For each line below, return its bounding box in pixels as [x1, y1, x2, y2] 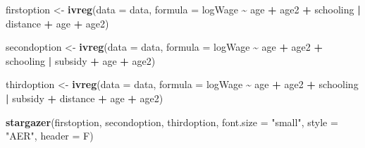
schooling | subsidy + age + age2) [6, 53, 156, 68]
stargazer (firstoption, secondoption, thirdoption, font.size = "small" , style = [6, 114, 338, 129]
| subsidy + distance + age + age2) [6, 90, 163, 105]
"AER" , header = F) [6, 128, 94, 143]
